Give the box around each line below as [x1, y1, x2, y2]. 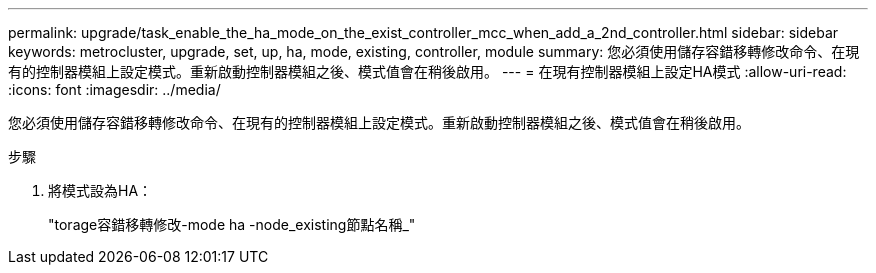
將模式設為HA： [48, 182, 153, 199]
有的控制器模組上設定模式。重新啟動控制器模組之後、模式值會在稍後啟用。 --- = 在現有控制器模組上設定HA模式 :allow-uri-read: [8, 63, 847, 80]
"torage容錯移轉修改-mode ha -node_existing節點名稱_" [48, 216, 416, 233]
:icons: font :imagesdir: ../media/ [8, 81, 221, 98]
